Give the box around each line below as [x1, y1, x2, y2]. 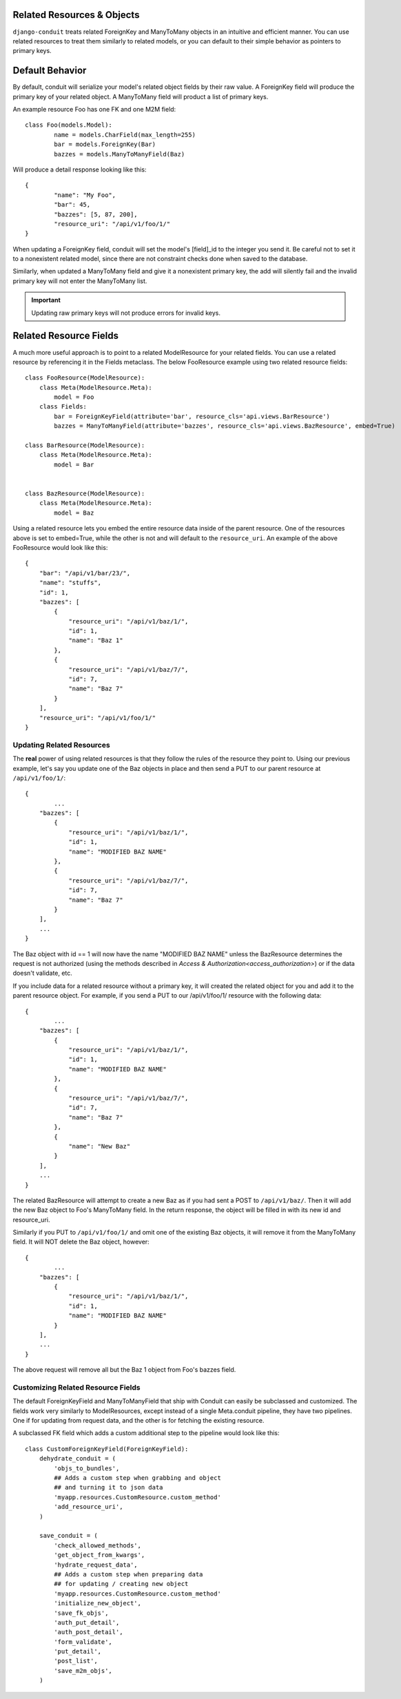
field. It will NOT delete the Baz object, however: [12, 1237, 150, 1246]
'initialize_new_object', [54, 1599, 141, 1607]
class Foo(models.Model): [25, 121, 113, 129]
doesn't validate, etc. [12, 969, 72, 978]
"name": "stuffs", [39, 579, 102, 587]
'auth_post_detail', [54, 1628, 123, 1636]
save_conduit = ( [39, 1532, 98, 1540]
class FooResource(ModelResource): [25, 374, 145, 382]
